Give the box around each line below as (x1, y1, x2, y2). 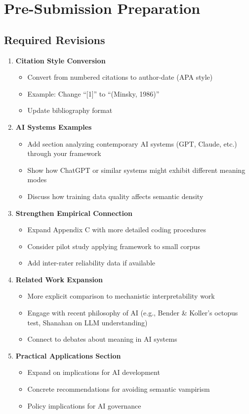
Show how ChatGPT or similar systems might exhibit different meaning (27, 164, 246, 175)
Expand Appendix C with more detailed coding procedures (27, 224, 206, 235)
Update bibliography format (27, 105, 113, 115)
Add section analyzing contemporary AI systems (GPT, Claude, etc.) (27, 138, 237, 149)
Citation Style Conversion (15, 55, 106, 65)
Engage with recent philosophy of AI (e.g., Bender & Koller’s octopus (27, 308, 238, 318)
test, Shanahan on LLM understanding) (27, 317, 148, 327)
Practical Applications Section (15, 350, 121, 361)
